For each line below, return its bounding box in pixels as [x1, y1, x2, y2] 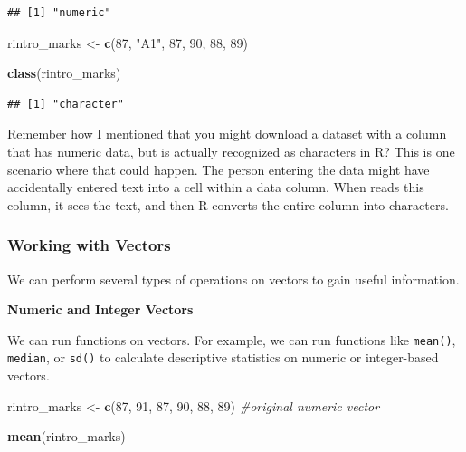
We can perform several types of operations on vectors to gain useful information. [7, 269, 460, 288]
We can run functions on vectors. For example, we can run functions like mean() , [7, 330, 456, 349]
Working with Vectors [7, 234, 171, 256]
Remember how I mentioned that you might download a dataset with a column [7, 124, 447, 143]
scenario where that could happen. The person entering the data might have [7, 159, 430, 178]
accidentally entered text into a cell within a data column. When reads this [7, 178, 424, 197]
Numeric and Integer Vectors [7, 300, 194, 319]
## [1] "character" [7, 97, 124, 111]
